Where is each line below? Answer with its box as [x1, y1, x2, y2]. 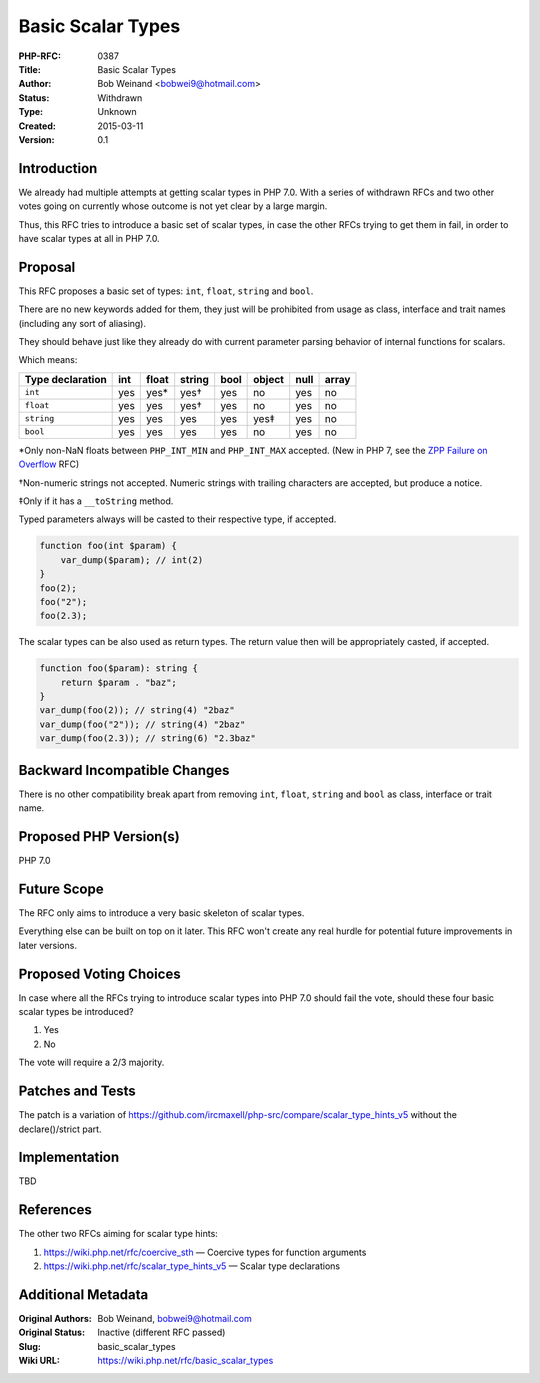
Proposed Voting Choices [18, 965, 181, 982]
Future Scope [18, 880, 104, 897]
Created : [18, 120, 57, 132]
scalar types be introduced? [18, 1006, 134, 1018]
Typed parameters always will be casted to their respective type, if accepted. [18, 513, 337, 525]
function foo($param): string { [39, 663, 199, 674]
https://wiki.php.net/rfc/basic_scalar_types [97, 1355, 274, 1367]
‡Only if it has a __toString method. [18, 495, 174, 507]
